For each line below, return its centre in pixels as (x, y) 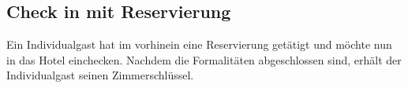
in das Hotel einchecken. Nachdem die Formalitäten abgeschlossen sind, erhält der (204, 59)
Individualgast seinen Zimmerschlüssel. (100, 75)
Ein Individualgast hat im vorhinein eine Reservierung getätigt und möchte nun (199, 44)
